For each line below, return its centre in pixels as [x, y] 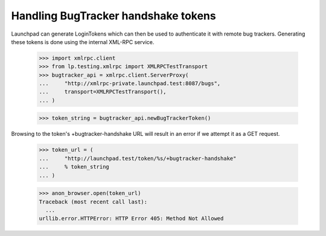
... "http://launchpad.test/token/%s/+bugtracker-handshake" [138, 158]
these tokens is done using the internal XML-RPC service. [83, 42]
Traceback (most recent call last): [93, 202]
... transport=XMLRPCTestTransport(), [103, 92]
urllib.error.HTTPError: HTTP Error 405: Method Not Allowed [131, 218]
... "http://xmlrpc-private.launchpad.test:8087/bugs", [130, 84]
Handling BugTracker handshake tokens [114, 16]
